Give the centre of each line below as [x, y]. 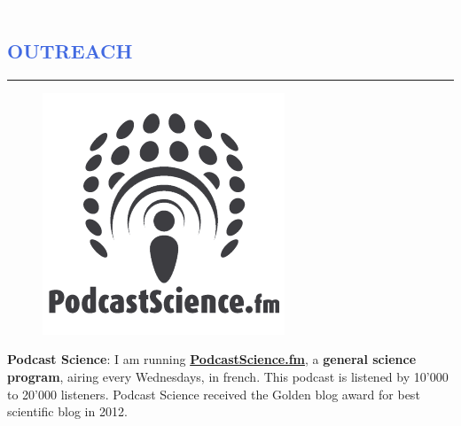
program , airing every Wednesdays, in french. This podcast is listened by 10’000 [228, 376]
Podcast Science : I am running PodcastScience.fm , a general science [212, 359]
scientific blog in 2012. [67, 411]
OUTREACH [70, 50]
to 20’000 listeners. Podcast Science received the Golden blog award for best [214, 394]
